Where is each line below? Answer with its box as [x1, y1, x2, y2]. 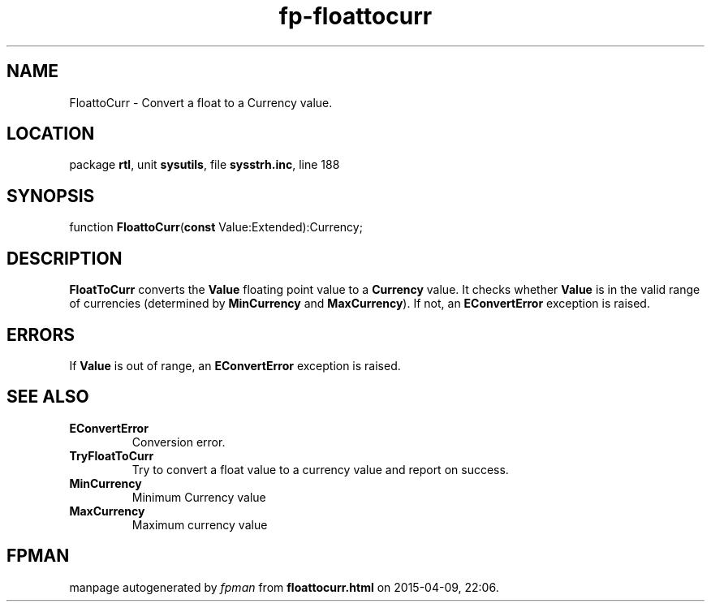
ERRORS [6, 324, 75, 345]
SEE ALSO [6, 386, 89, 407]
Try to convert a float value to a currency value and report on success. [131, 462, 509, 476]
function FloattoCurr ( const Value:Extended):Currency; [69, 220, 363, 235]
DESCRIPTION [6, 248, 123, 269]
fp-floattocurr [278, 2, 433, 30]
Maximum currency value [131, 517, 268, 532]
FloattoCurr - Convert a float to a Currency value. [69, 95, 333, 110]
